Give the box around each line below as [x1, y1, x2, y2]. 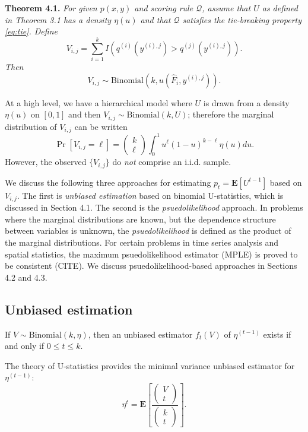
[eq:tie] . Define [5, 25, 58, 37]
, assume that [202, 2, 251, 14]
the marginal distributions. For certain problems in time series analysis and [5, 236, 279, 248]
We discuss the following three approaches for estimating [5, 176, 211, 188]
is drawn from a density [203, 96, 290, 109]
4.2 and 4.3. [5, 271, 47, 283]
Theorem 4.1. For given [5, 2, 97, 14]
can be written [74, 120, 128, 132]
